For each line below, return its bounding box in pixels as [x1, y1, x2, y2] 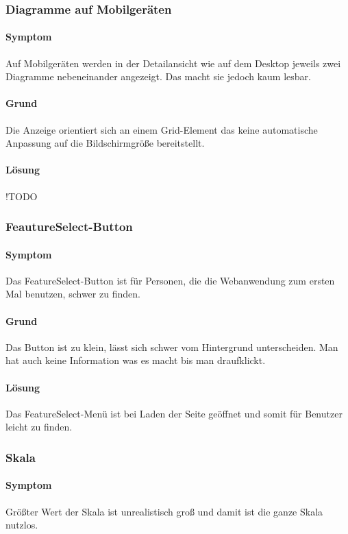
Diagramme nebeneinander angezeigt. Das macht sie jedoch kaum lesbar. [5, 69, 311, 84]
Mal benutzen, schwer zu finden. [5, 287, 140, 301]
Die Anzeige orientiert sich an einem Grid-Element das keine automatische [5, 122, 318, 136]
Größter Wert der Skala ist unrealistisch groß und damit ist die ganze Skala [5, 504, 323, 518]
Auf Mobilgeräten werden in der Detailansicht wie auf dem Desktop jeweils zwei [5, 56, 341, 70]
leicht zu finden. [5, 420, 73, 434]
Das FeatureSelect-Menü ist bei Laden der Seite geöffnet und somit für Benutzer [5, 406, 343, 420]
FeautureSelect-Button [5, 218, 133, 235]
